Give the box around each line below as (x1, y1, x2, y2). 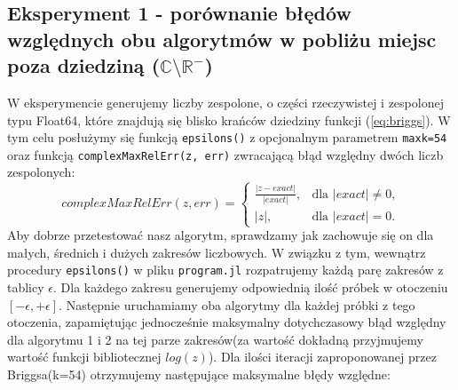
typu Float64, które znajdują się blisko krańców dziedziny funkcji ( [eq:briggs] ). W (7, 110, 451, 129)
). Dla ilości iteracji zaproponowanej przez (208, 347, 437, 366)
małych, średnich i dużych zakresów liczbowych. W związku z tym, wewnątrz (7, 243, 426, 261)
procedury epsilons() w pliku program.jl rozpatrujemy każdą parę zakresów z (7, 260, 444, 279)
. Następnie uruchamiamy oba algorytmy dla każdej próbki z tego (59, 295, 415, 314)
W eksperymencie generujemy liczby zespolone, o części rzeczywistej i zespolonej (7, 92, 444, 111)
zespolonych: (7, 163, 75, 181)
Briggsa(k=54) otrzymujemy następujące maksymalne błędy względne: (7, 365, 391, 384)
